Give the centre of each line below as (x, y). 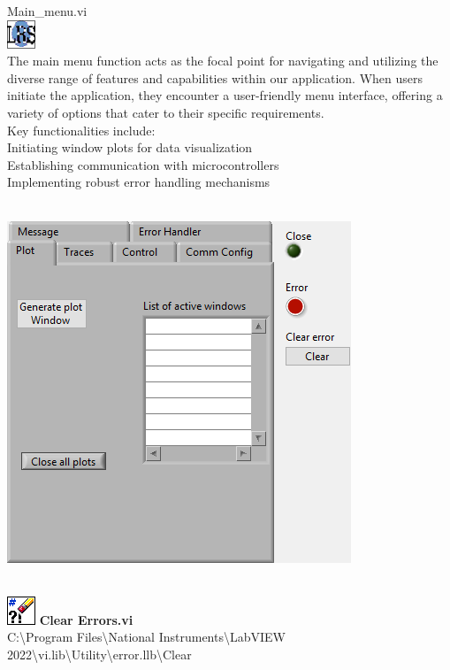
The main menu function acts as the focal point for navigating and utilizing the (223, 61)
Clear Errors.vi (86, 619)
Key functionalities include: (81, 130)
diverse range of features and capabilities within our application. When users (215, 77)
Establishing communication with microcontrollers (143, 164)
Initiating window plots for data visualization (130, 147)
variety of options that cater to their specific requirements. (166, 112)
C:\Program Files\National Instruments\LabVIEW (146, 637)
